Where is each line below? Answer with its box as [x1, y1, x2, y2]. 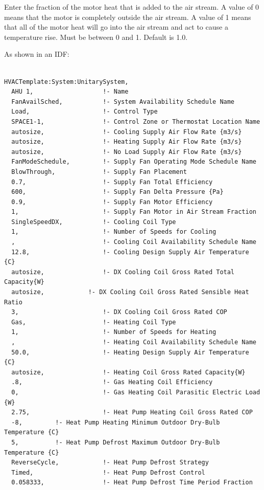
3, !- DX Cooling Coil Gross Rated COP [11, 308, 227, 316]
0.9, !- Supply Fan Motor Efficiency [11, 198, 213, 206]
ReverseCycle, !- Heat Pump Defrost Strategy [11, 459, 209, 466]
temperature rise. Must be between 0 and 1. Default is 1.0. [4, 31, 188, 42]
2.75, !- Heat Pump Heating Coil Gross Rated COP [11, 409, 253, 416]
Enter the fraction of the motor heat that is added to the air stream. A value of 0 [4, 2, 259, 12]
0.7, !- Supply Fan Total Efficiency [11, 178, 213, 186]
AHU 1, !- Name [11, 88, 129, 96]
